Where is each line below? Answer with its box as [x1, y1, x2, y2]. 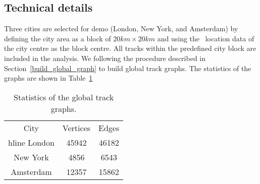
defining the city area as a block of [4, 33, 111, 43]
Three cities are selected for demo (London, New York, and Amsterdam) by [4, 23, 238, 34]
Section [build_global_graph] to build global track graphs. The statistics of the [4, 63, 251, 73]
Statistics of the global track [14, 91, 114, 103]
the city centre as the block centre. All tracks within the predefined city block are [4, 43, 256, 53]
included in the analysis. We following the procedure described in [4, 52, 205, 63]
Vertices [62, 121, 91, 134]
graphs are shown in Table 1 [4, 73, 93, 83]
